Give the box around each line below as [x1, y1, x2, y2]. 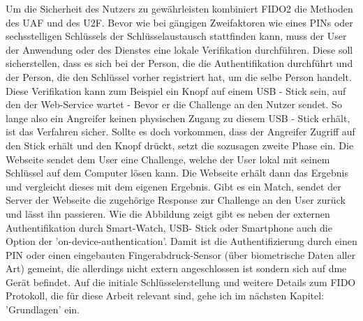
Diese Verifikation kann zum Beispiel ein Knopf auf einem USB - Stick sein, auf [6, 83, 346, 98]
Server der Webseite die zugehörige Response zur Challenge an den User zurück [6, 193, 346, 207]
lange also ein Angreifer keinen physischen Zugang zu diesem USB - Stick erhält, [6, 110, 350, 125]
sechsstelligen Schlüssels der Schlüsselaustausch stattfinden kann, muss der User [6, 29, 347, 43]
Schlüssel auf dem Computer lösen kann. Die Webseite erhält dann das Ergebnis [6, 165, 348, 180]
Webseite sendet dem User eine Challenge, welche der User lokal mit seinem [6, 151, 330, 166]
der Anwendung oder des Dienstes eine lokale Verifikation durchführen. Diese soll [6, 42, 353, 57]
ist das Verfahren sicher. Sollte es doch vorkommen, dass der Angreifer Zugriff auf [6, 124, 355, 139]
